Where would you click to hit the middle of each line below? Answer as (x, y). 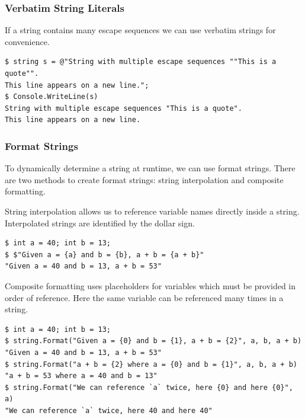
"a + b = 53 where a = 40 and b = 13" (81, 376)
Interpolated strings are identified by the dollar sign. (100, 223)
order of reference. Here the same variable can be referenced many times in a (144, 297)
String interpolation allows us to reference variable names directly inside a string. (152, 211)
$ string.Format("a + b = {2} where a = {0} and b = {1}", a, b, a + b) (151, 364)
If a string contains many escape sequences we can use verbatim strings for (140, 30)
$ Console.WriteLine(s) (52, 97)
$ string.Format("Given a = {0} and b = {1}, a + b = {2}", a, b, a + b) (153, 341)
